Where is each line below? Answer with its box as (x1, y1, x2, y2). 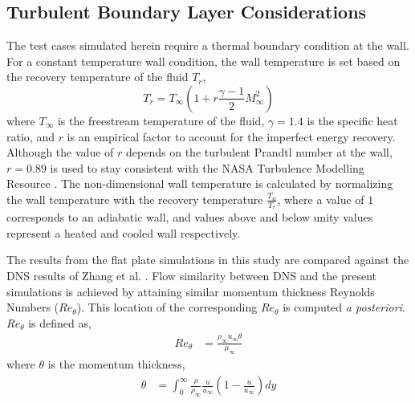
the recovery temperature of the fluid (6, 68, 189, 85)
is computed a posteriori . (283, 299, 405, 315)
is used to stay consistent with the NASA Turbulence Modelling (50, 159, 364, 176)
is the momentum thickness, (47, 356, 185, 372)
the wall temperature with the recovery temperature (6, 190, 263, 207)
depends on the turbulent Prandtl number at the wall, (126, 144, 393, 161)
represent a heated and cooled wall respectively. (6, 224, 241, 241)
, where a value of (277, 190, 364, 207)
